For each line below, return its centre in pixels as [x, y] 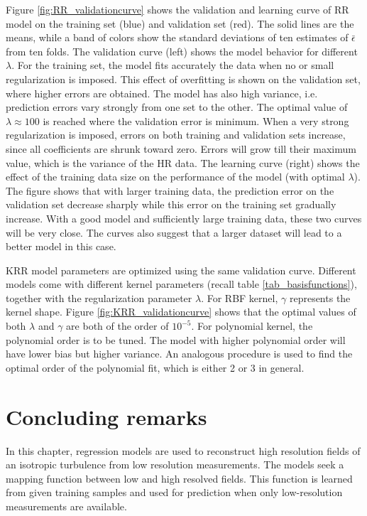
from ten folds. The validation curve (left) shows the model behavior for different [182, 51]
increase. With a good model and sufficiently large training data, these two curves [184, 218]
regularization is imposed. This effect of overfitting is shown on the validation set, [183, 79]
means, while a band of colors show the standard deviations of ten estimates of [177, 37]
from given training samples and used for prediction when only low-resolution [174, 492]
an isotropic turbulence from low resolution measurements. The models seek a [175, 464]
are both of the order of [117, 326]
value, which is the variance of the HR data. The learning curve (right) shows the [183, 162]
